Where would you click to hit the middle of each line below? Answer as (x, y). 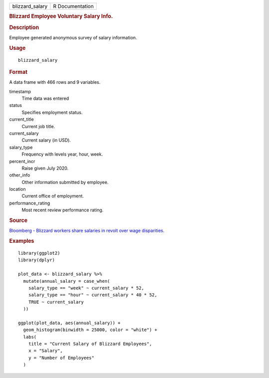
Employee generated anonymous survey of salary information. (73, 37)
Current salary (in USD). (46, 140)
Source (18, 220)
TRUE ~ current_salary (56, 302)
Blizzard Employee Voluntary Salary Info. (61, 16)
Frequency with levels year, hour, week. (62, 154)
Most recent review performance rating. (63, 210)
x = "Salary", (46, 351)
